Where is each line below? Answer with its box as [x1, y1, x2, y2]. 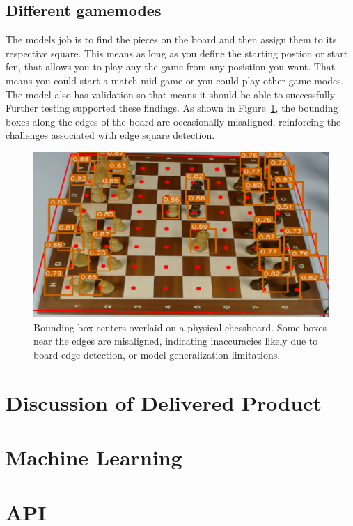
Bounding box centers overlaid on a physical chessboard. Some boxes [33, 320, 327, 334]
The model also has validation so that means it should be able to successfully [6, 87, 336, 101]
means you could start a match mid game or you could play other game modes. [6, 73, 344, 87]
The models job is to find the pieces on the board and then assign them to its [6, 32, 337, 47]
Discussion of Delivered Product [6, 388, 322, 416]
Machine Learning [6, 443, 182, 472]
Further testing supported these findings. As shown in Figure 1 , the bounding [6, 100, 338, 115]
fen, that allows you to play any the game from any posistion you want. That [6, 59, 336, 74]
